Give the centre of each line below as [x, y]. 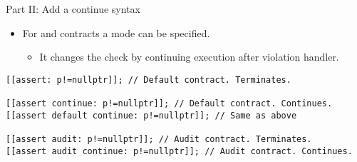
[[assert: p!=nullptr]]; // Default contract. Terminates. [149, 80]
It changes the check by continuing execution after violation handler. [189, 57]
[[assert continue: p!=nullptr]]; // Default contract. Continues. [169, 104]
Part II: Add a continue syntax [73, 9]
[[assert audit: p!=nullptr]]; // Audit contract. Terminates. [159, 140]
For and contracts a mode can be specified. [116, 32]
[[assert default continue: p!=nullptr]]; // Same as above [151, 115]
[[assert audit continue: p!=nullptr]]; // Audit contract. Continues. [179, 151]
